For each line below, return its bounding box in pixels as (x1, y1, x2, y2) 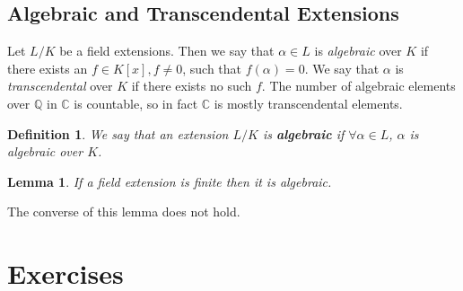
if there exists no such (131, 76, 252, 95)
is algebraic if (262, 124, 345, 143)
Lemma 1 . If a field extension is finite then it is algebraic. (7, 172, 332, 190)
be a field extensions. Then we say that (59, 41, 275, 60)
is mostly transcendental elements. (214, 93, 403, 112)
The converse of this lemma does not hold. (7, 202, 240, 221)
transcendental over (7, 76, 113, 95)
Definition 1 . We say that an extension (7, 124, 229, 143)
